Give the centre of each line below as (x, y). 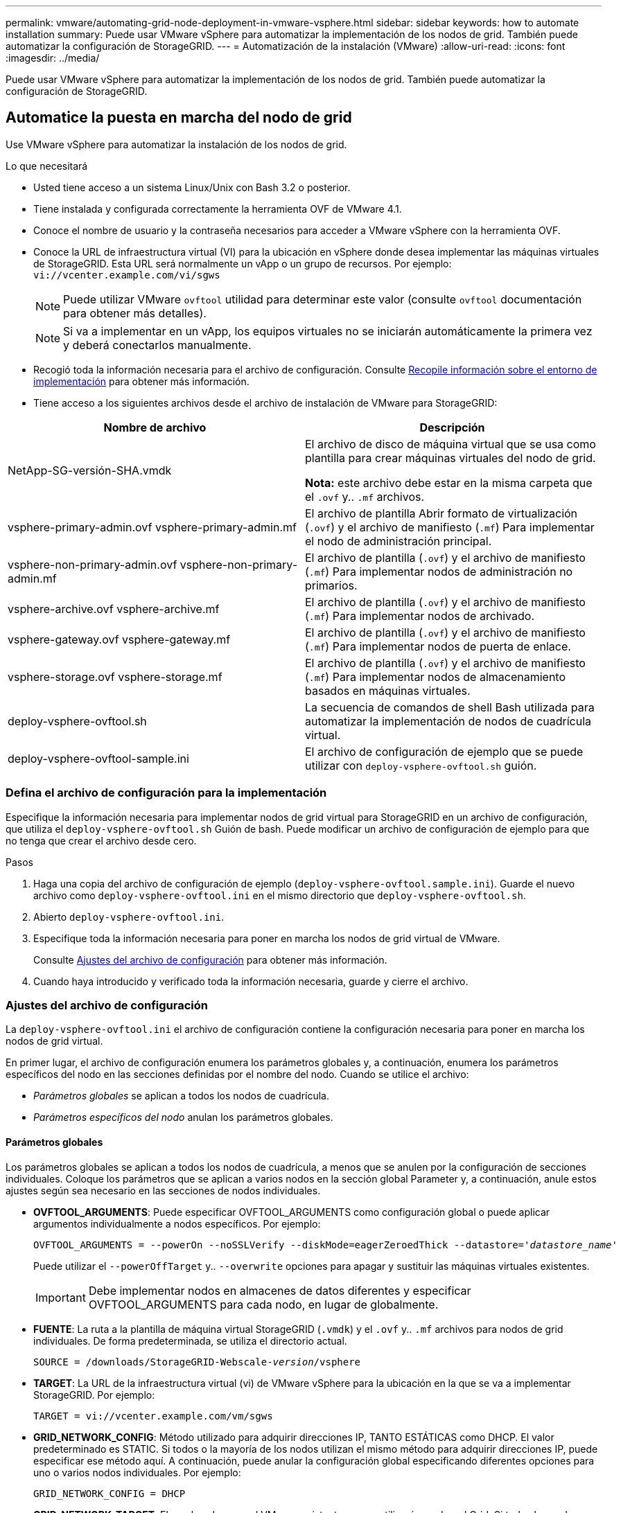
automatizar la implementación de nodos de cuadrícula (448, 721)
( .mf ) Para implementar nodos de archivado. (420, 616)
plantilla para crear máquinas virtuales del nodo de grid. (451, 458)
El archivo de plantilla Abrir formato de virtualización (441, 513)
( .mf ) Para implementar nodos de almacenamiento (435, 676)
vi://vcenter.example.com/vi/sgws (127, 275)
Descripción (452, 427)
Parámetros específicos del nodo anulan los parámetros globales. (183, 1117)
